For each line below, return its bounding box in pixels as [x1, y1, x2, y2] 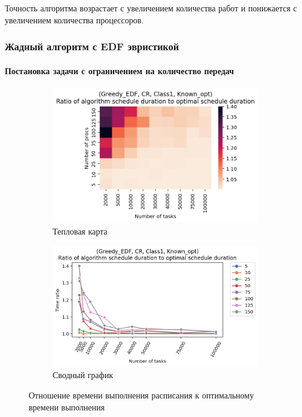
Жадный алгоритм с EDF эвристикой [5, 39, 179, 54]
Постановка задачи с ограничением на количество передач [5, 64, 234, 77]
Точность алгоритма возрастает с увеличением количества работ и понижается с [5, 2, 297, 14]
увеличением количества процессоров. [5, 13, 144, 26]
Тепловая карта [53, 224, 108, 237]
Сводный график [53, 369, 113, 381]
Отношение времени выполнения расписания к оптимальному [29, 389, 254, 401]
